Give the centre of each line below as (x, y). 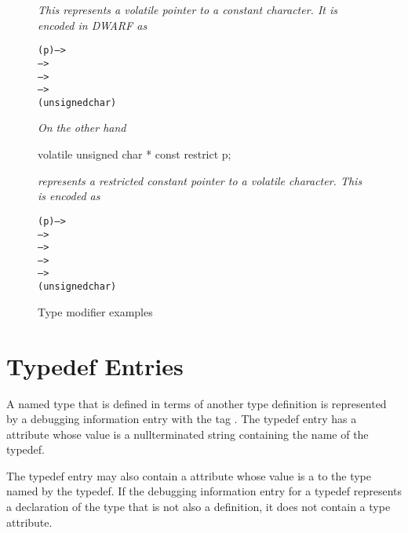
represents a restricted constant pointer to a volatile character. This (200, 180)
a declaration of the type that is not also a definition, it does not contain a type (199, 507)
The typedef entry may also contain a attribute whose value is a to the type (189, 475)
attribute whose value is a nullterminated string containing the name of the (188, 434)
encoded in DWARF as (93, 25)
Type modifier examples (95, 311)
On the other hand (82, 128)
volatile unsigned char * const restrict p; (135, 154)
